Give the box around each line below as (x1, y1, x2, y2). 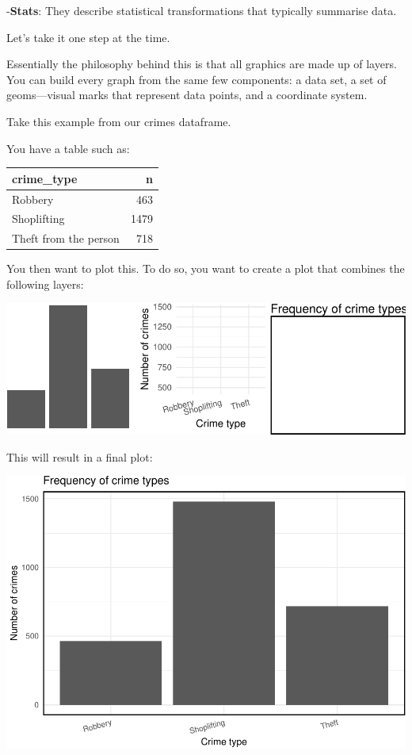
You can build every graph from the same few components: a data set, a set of (6, 71, 387, 87)
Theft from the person (12, 230, 120, 247)
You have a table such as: (6, 140, 130, 156)
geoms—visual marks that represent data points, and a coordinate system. (6, 86, 368, 103)
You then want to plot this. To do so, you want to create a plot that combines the (6, 260, 405, 277)
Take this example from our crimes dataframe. (6, 113, 231, 129)
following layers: (6, 275, 84, 292)
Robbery (12, 190, 54, 207)
